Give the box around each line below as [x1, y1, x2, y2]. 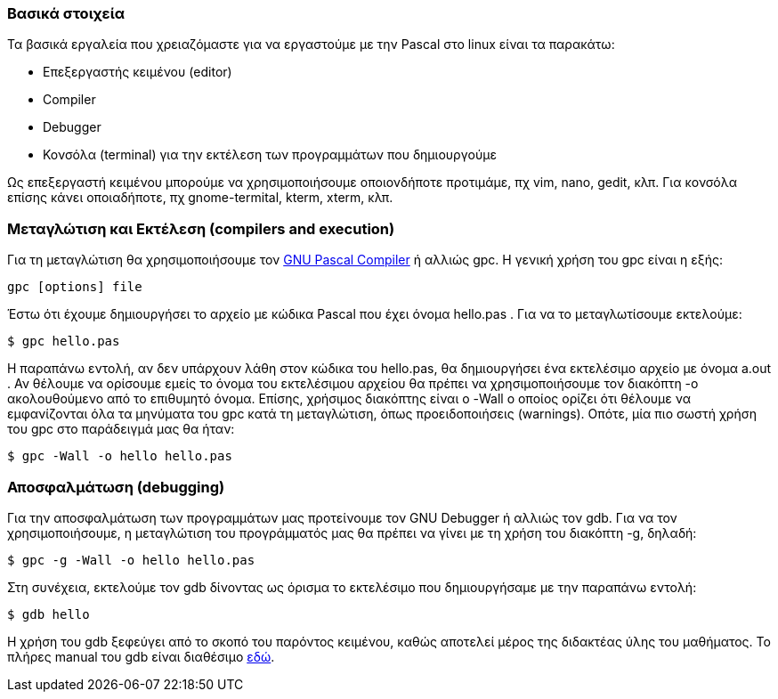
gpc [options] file [7, 280, 142, 295]
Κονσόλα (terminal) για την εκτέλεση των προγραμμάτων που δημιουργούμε [43, 147, 497, 163]
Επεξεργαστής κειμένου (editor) [43, 64, 232, 80]
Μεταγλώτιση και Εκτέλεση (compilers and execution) [7, 219, 395, 238]
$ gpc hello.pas [7, 334, 120, 349]
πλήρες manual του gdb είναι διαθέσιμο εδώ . [7, 648, 275, 664]
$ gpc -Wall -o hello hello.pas [7, 449, 232, 464]
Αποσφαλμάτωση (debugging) [7, 477, 225, 496]
